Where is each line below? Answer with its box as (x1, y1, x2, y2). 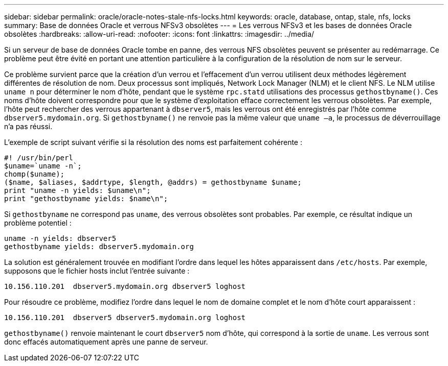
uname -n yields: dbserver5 (4, 234, 117, 242)
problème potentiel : (4, 218, 72, 227)
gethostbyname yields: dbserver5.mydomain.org (4, 242, 194, 251)
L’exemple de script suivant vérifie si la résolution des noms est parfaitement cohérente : (4, 138, 302, 147)
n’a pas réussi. (4, 122, 53, 131)
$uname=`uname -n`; (4, 162, 82, 170)
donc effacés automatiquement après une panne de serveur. (4, 337, 208, 346)
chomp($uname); (4, 170, 65, 178)
